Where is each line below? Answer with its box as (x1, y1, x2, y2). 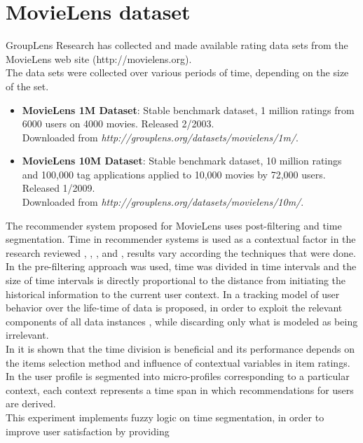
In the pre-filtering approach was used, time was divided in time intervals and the (6, 259, 357, 274)
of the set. (6, 78, 49, 93)
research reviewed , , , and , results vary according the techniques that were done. (6, 245, 356, 260)
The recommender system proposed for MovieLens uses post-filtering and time (6, 218, 342, 232)
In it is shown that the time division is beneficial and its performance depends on (6, 342, 355, 356)
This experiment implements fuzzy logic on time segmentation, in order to (6, 409, 324, 424)
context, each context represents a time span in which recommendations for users (6, 382, 354, 397)
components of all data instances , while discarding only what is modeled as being (6, 314, 358, 328)
